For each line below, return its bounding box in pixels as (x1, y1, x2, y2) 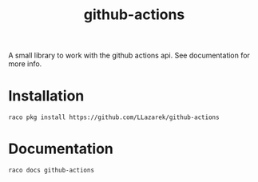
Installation (8, 87, 85, 105)
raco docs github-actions (8, 166, 94, 175)
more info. (8, 59, 42, 69)
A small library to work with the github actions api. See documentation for (8, 50, 250, 61)
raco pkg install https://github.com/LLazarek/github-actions (8, 113, 220, 121)
